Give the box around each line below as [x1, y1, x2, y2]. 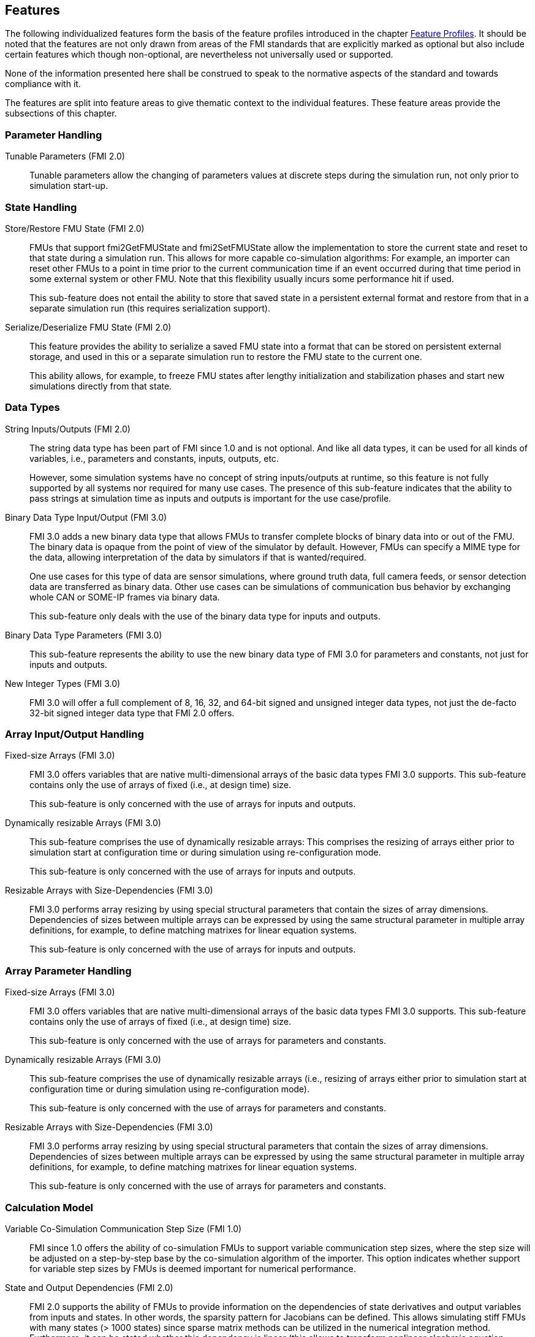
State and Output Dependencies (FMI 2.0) [5, 1282, 173, 1293]
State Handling [5, 201, 77, 213]
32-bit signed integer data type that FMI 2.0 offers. [29, 707, 235, 718]
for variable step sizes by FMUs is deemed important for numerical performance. [29, 1263, 356, 1274]
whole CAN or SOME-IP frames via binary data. [29, 591, 220, 602]
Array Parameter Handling [5, 964, 132, 977]
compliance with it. [5, 79, 81, 90]
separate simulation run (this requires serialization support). [29, 302, 270, 313]
